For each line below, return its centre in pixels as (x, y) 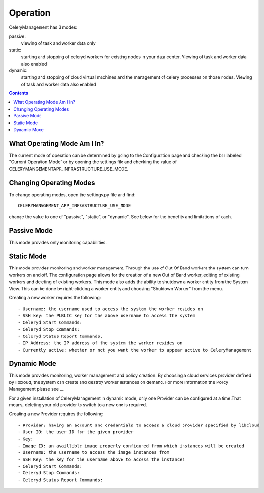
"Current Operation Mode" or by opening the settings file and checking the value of (93, 162)
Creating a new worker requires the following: (55, 297)
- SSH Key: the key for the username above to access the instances (101, 459)
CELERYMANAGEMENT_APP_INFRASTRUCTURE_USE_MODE (74, 206)
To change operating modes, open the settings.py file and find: (72, 194)
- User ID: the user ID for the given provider (76, 432)
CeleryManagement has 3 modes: (43, 27)
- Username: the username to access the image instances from (94, 453)
